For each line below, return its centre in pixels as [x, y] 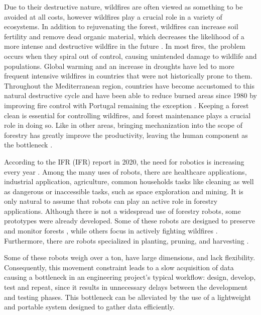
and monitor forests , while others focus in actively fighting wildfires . [111, 231]
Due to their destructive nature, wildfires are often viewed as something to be [123, 7]
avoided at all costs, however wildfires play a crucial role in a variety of [113, 16]
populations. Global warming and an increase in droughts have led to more [119, 66]
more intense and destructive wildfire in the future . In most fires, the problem [125, 46]
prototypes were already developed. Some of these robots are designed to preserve [129, 221]
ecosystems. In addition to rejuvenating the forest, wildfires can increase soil [121, 26]
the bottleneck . [28, 145]
